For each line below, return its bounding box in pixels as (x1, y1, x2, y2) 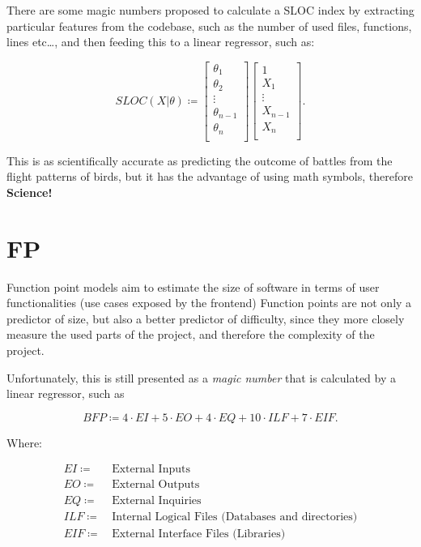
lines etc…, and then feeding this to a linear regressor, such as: (6, 33, 315, 50)
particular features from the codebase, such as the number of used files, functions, (6, 17, 412, 34)
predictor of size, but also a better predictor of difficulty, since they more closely (6, 310, 405, 327)
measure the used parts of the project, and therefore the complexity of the (6, 326, 375, 343)
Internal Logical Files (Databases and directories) (112, 511, 358, 523)
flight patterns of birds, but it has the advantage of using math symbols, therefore (6, 168, 413, 185)
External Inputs (112, 464, 190, 476)
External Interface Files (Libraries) (112, 528, 286, 540)
